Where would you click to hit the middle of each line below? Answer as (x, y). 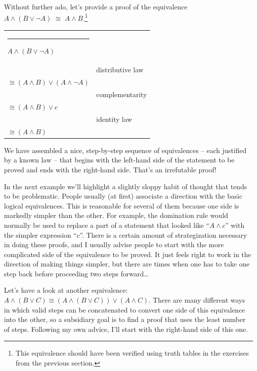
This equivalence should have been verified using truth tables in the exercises (132, 353)
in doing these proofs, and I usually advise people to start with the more (114, 244)
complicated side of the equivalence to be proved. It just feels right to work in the (128, 254)
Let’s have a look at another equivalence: (66, 290)
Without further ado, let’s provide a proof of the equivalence (96, 6)
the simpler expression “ (41, 235)
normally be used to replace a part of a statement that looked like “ (107, 225)
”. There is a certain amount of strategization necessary (163, 235)
